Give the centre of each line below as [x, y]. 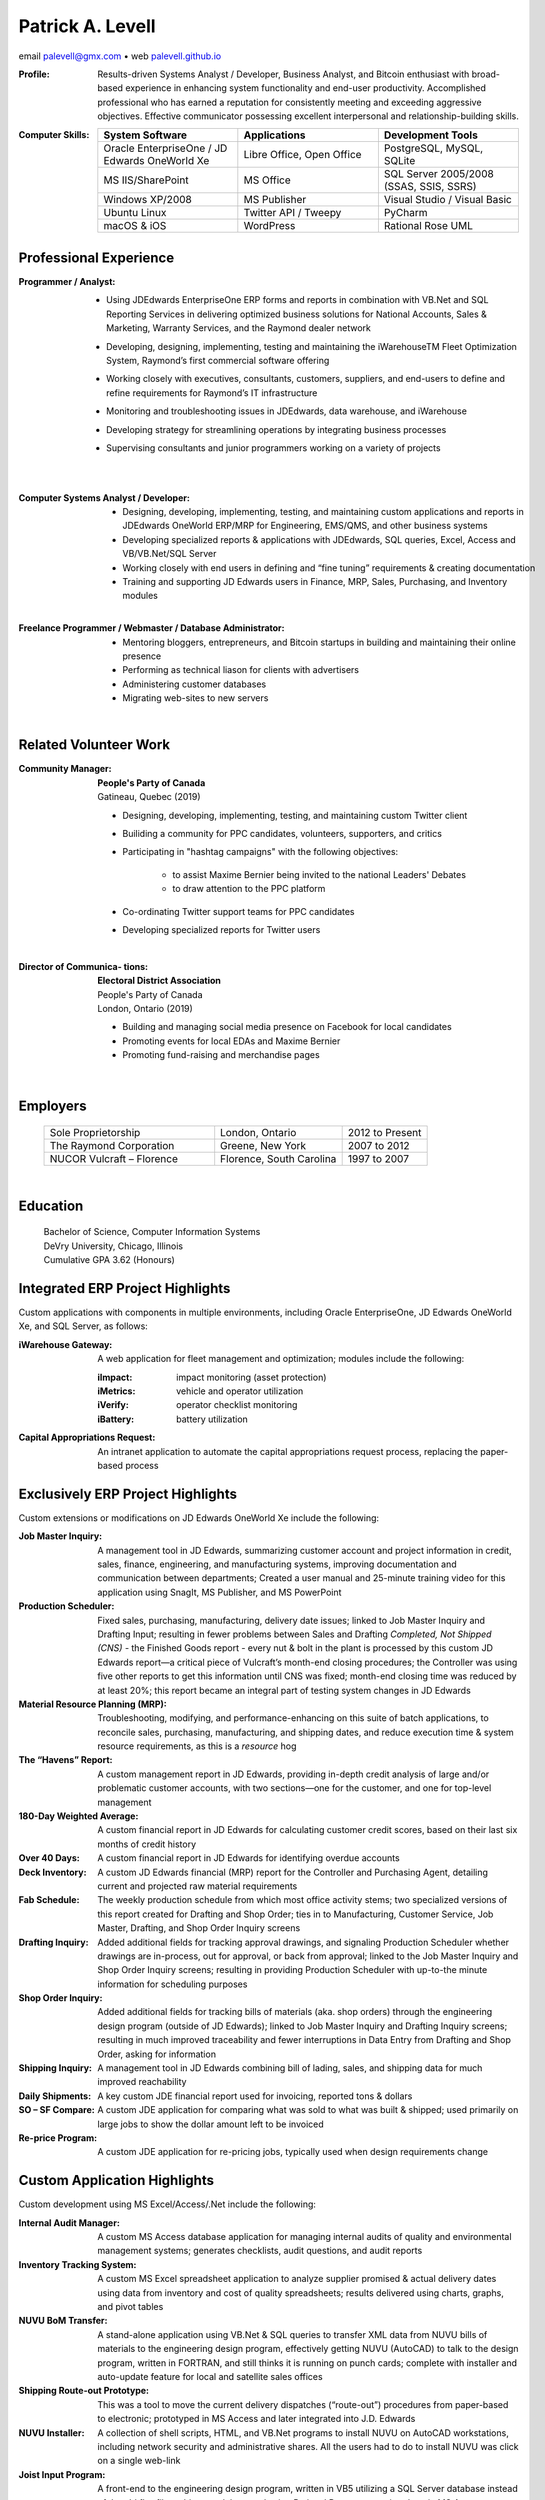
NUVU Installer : [51, 2432]
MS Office [267, 180]
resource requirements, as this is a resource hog [197, 1746]
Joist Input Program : [62, 2474]
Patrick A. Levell [87, 26]
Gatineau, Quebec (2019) [149, 797]
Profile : [34, 74]
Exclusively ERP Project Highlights [127, 1493]
